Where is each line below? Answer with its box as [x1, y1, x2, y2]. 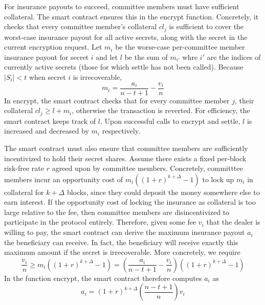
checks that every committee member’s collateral [4, 21, 157, 32]
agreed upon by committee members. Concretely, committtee [52, 163, 243, 173]
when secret [29, 72, 66, 82]
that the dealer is [206, 216, 260, 227]
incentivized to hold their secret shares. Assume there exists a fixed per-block [4, 152, 247, 163]
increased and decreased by [4, 125, 89, 136]
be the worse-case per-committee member [115, 41, 245, 52]
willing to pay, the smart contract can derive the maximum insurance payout [4, 227, 245, 237]
